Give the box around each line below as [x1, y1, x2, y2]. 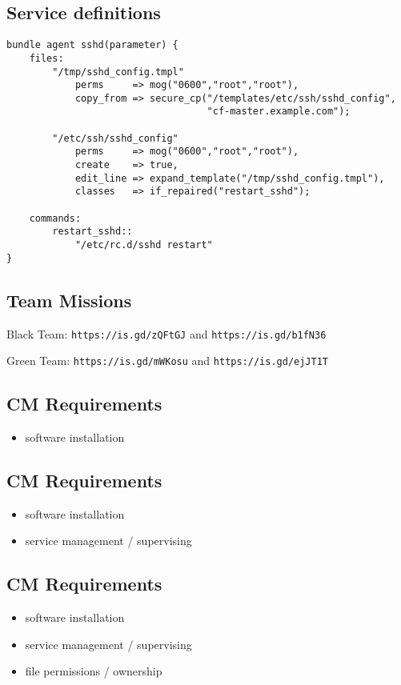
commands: [29, 212, 82, 224]
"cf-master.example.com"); [207, 106, 351, 118]
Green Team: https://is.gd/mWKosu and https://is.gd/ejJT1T [6, 352, 329, 369]
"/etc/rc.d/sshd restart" [74, 239, 213, 251]
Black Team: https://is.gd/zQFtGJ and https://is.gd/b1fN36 [6, 325, 327, 342]
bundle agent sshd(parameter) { [6, 39, 178, 51]
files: [29, 52, 64, 64]
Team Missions [6, 287, 132, 312]
